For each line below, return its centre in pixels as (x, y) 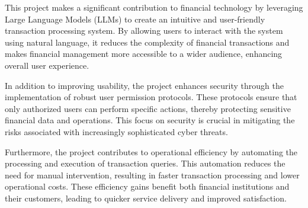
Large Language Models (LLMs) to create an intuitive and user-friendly (135, 19)
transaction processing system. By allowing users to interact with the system (144, 31)
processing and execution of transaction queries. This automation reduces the (145, 163)
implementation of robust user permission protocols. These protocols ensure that (151, 97)
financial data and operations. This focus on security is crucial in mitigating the (150, 120)
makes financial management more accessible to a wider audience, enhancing (144, 54)
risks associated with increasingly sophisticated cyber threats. (116, 131)
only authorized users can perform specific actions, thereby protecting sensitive (148, 108)
